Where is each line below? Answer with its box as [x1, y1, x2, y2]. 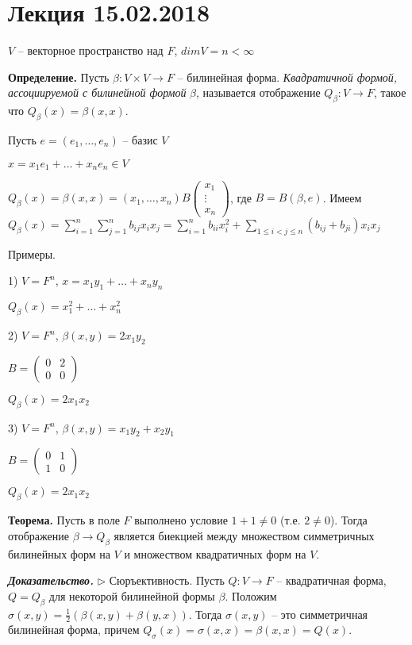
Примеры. [8, 245, 56, 262]
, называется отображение [196, 84, 321, 101]
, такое [373, 84, 406, 101]
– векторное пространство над [17, 42, 164, 59]
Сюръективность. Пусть [109, 572, 225, 589]
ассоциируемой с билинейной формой [8, 84, 187, 101]
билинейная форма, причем [8, 621, 140, 638]
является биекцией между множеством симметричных [114, 527, 375, 543]
